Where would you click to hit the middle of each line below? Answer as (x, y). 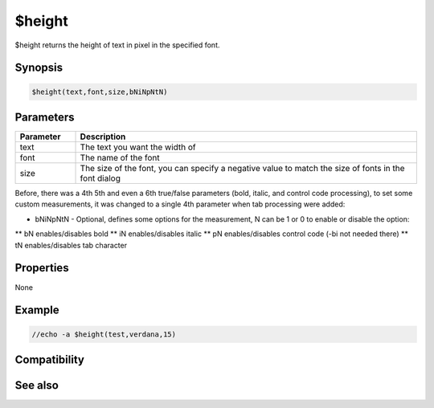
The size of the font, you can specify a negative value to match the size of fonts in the (242, 169)
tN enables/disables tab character (71, 245)
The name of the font (120, 158)
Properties (42, 268)
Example (37, 310)
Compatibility (49, 359)
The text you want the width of (138, 147)
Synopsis (39, 68)
